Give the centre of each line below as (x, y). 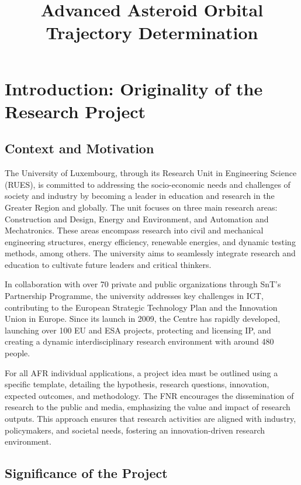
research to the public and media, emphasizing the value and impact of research (148, 407)
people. (18, 353)
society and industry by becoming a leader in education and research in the (140, 196)
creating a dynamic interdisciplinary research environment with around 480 (139, 341)
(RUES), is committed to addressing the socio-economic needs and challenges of (148, 184)
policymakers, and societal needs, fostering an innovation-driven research (135, 430)
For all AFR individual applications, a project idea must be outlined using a (141, 372)
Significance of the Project (86, 473)
